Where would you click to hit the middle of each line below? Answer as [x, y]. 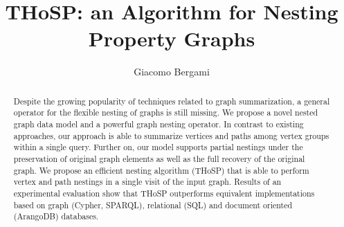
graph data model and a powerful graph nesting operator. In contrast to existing [159, 124]
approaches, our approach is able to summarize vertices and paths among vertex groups [171, 135]
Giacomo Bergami [172, 72]
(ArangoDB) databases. [56, 216]
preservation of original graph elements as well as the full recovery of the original [159, 158]
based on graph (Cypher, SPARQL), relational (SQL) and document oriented [153, 205]
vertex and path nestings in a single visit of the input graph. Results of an [147, 182]
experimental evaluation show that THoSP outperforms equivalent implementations [164, 193]
